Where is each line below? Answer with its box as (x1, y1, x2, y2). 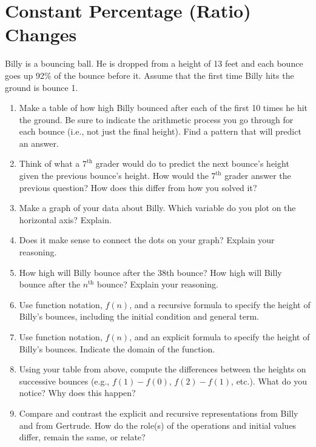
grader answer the (224, 169, 291, 182)
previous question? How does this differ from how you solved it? (19, 181, 257, 193)
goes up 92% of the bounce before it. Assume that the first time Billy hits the (5, 69, 294, 81)
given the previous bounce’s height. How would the (19, 169, 209, 182)
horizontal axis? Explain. (19, 213, 112, 226)
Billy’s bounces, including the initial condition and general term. (19, 310, 260, 323)
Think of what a (19, 157, 80, 170)
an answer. (19, 136, 59, 149)
